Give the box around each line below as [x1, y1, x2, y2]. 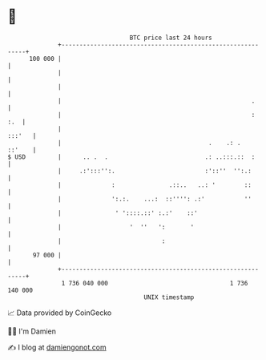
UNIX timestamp [143, 293, 195, 301]
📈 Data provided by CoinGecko [7, 308, 112, 318]
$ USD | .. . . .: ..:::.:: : [7, 152, 256, 161]
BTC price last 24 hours [129, 34, 213, 42]
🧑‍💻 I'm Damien [7, 326, 57, 336]
